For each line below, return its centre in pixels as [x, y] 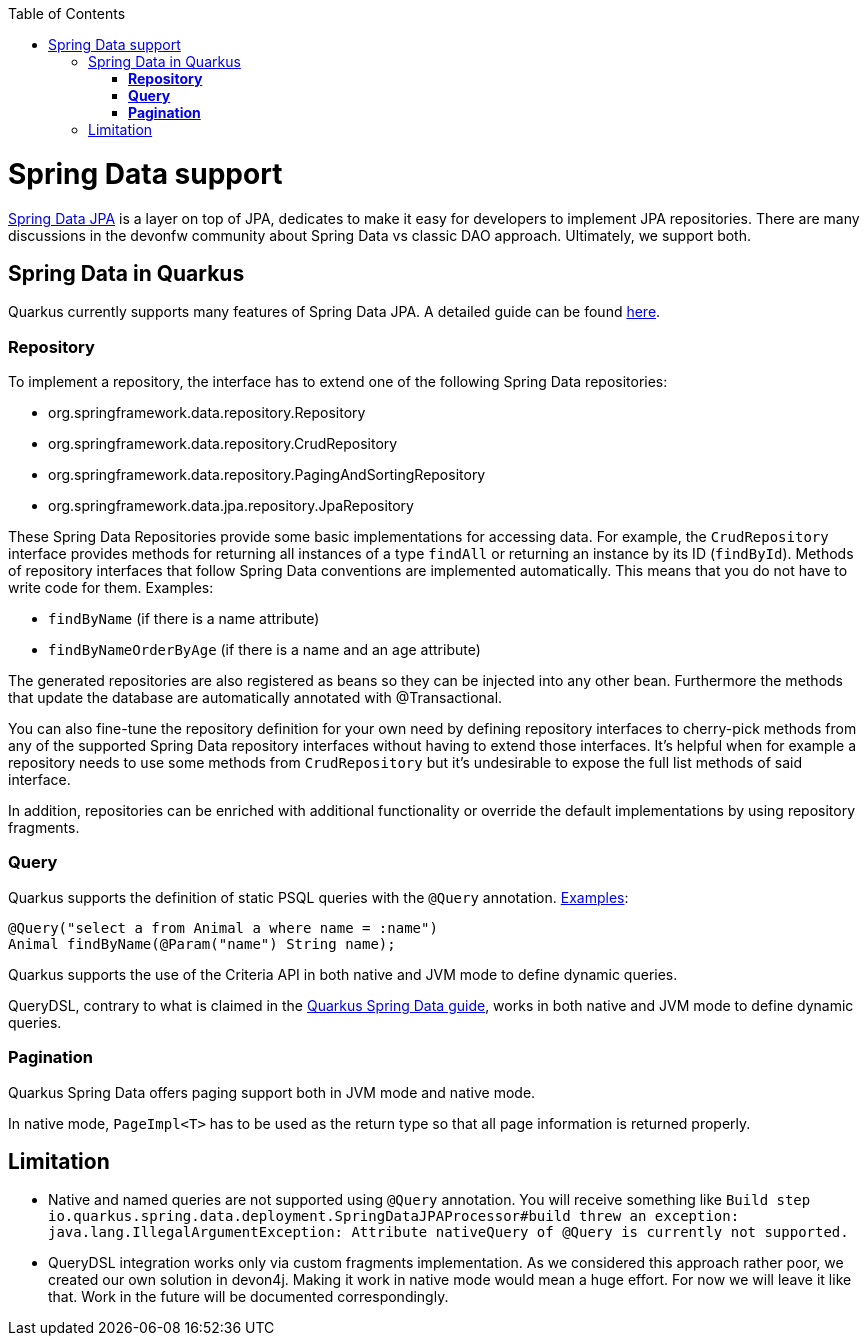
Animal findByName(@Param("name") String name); [202, 943]
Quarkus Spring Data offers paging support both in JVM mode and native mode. [272, 1092]
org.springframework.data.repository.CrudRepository [223, 444]
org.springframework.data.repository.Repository [207, 413]
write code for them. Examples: [111, 588]
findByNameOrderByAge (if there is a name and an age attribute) [264, 650]
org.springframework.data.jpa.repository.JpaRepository [231, 506]
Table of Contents [67, 13]
